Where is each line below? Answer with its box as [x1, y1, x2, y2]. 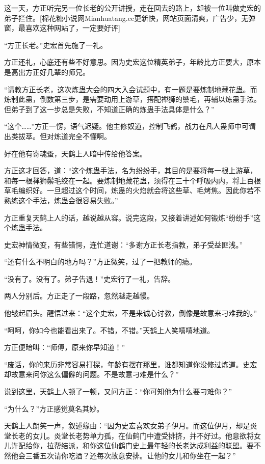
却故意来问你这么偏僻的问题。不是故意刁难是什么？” [4, 369, 179, 379]
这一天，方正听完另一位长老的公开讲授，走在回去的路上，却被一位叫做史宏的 [4, 3, 261, 13]
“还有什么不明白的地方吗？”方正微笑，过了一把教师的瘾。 [4, 256, 197, 267]
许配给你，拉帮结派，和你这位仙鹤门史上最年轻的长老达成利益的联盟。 [11, 440, 247, 451]
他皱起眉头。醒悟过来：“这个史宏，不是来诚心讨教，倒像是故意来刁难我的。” [4, 308, 257, 318]
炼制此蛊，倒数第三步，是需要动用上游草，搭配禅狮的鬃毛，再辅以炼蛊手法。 [4, 94, 261, 104]
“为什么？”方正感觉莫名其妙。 [4, 403, 104, 414]
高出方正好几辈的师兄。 [11, 66, 90, 77]
